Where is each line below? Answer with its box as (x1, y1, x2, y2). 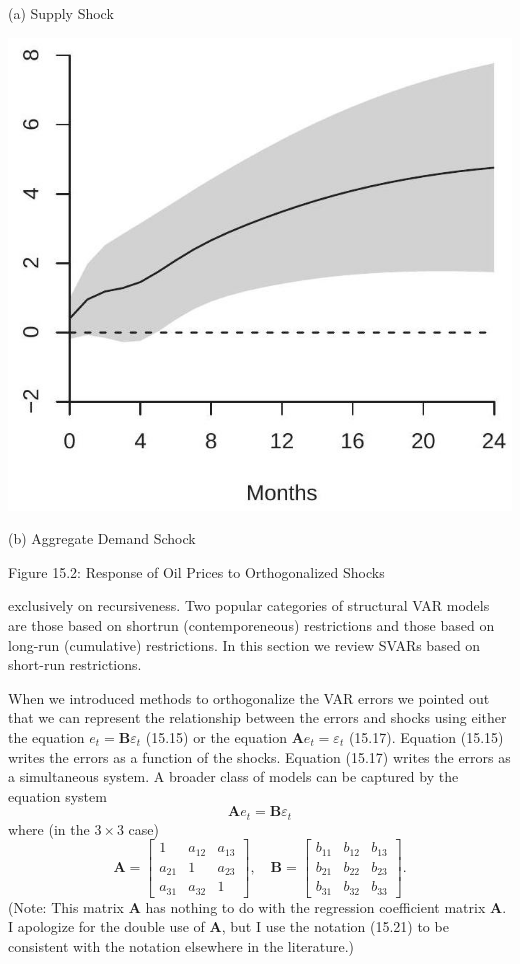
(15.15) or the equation (145, 726, 288, 747)
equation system (8, 785, 107, 806)
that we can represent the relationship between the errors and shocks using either (8, 707, 507, 728)
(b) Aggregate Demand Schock (8, 528, 196, 549)
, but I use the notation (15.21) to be (221, 916, 449, 937)
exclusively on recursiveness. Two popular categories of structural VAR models (8, 595, 490, 616)
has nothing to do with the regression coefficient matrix (145, 896, 486, 917)
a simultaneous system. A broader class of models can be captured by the (8, 766, 459, 787)
